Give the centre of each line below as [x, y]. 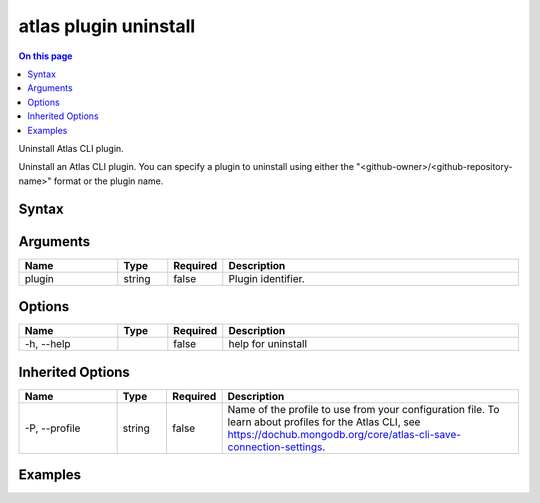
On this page [45, 56]
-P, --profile [52, 428]
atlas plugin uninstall [107, 26]
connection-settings [275, 447]
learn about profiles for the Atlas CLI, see [324, 422]
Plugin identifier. [266, 278]
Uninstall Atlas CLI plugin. [71, 148]
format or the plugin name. [108, 181]
